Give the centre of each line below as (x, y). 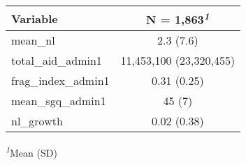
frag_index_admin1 (60, 81)
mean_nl (33, 40)
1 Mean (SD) (31, 151)
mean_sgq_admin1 (59, 101)
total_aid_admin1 (57, 61)
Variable (35, 18)
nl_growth (37, 121)
